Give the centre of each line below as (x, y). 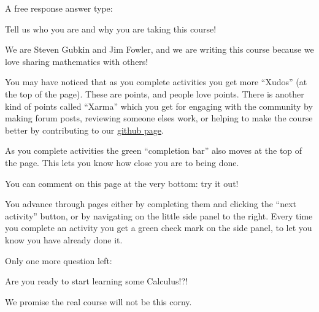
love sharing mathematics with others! (77, 61)
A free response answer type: (59, 8)
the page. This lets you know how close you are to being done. (122, 162)
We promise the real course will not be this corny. (98, 301)
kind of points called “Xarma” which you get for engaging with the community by (159, 106)
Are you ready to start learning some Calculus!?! (96, 281)
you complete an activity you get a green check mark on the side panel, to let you (159, 228)
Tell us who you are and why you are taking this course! (111, 29)
